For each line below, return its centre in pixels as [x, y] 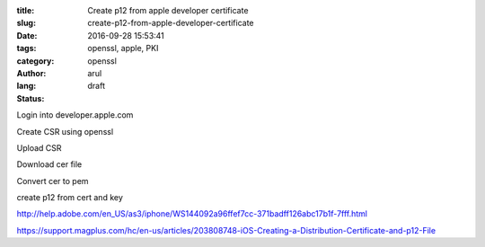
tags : [26, 49]
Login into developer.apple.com [75, 115]
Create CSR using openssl [65, 131]
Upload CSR [39, 147]
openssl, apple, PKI [123, 49]
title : [26, 10]
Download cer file [49, 164]
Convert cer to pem [53, 181]
